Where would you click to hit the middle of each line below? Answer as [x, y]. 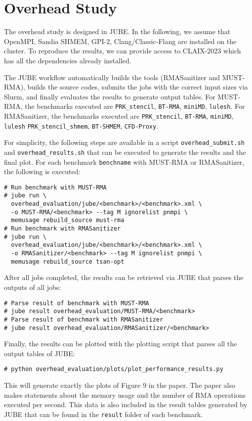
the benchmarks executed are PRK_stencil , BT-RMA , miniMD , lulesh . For [135, 106]
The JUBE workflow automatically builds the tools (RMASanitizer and [112, 77]
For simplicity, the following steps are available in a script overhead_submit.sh [124, 142]
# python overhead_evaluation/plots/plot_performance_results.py [114, 369]
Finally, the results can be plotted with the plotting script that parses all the [121, 344]
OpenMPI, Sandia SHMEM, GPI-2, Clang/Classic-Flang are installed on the [120, 41]
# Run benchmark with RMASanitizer [63, 229]
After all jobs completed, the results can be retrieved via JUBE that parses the [124, 277]
